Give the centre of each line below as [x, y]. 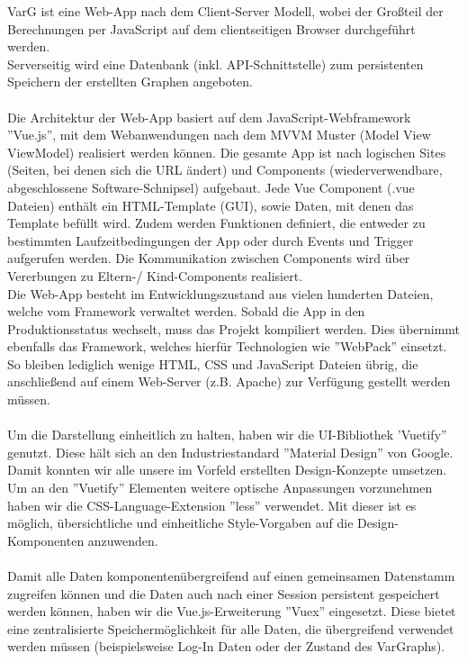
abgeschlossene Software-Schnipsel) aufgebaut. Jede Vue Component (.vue [211, 187]
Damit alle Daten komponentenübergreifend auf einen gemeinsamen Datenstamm [231, 576]
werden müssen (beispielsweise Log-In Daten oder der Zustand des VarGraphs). [226, 646]
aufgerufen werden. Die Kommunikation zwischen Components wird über [209, 258]
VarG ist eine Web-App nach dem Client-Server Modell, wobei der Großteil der [225, 11]
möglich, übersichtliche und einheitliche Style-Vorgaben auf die [180, 523]
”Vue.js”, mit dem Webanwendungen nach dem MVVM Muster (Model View [219, 135]
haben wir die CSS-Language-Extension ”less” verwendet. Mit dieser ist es [212, 505]
